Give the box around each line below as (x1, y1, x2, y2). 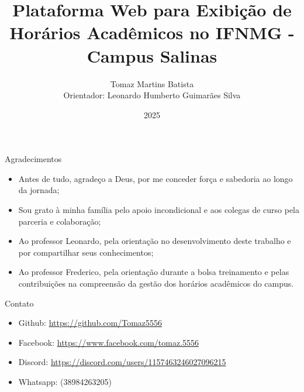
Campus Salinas (87, 43, 217, 67)
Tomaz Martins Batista (110, 77, 194, 90)
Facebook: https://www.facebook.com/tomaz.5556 (18, 336, 199, 348)
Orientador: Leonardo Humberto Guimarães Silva (63, 89, 241, 101)
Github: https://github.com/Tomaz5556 (18, 317, 163, 329)
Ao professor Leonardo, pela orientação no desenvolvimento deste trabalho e (18, 235, 291, 247)
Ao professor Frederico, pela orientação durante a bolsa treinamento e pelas (18, 266, 289, 278)
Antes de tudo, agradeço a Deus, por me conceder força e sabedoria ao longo (18, 172, 293, 184)
